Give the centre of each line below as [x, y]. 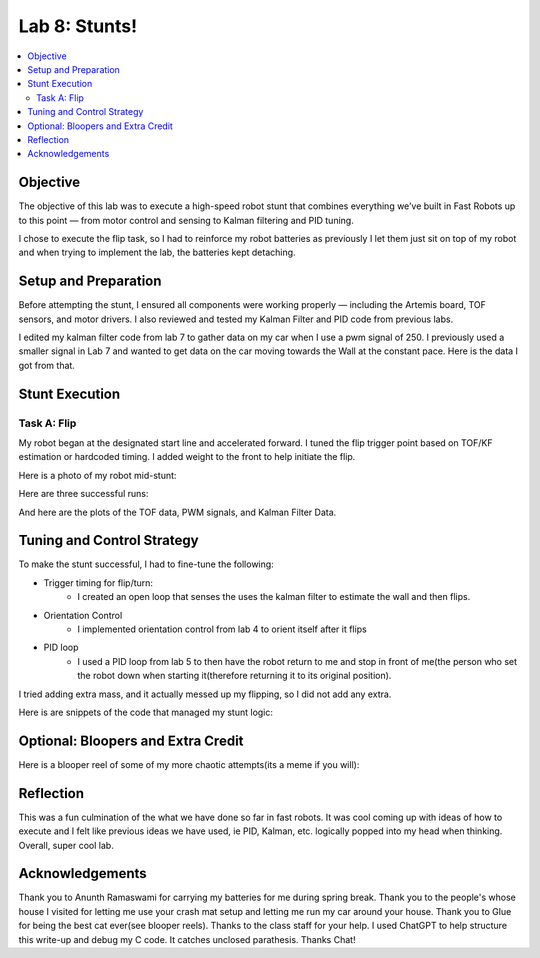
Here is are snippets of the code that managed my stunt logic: [146, 712]
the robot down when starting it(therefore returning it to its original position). [234, 676]
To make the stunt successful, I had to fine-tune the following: [146, 564]
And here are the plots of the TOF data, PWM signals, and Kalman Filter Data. [177, 512]
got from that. [46, 365]
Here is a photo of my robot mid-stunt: [97, 475]
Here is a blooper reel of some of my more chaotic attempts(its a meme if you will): [189, 764]
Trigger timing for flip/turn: [98, 582]
